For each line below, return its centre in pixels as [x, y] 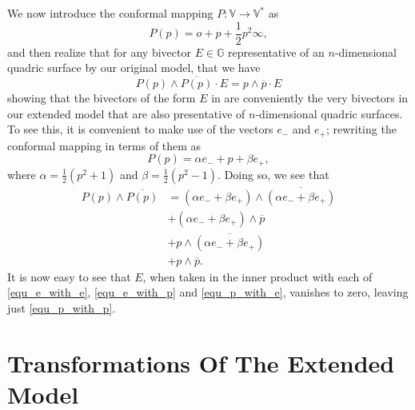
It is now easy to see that [69, 276]
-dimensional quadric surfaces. [329, 113]
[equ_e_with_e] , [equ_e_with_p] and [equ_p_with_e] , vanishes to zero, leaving [208, 292]
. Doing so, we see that [273, 174]
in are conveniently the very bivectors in [310, 98]
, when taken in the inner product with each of [257, 276]
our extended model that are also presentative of [126, 113]
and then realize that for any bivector [99, 52]
